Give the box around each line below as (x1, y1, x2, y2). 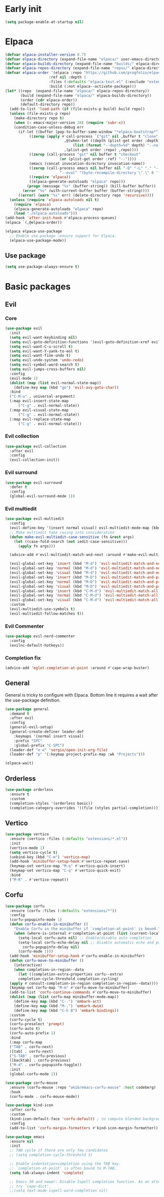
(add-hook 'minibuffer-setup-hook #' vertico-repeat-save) (9, 859, 130, 864)
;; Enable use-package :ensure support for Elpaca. (9, 233, 117, 238)
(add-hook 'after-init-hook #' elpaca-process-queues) (5, 216, 117, 221)
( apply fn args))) (18, 543, 56, 549)
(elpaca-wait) (5, 761, 34, 766)
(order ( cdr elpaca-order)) (20, 98, 78, 103)
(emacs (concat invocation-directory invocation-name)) (29, 161, 145, 166)
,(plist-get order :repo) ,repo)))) (64, 147, 139, 152)
